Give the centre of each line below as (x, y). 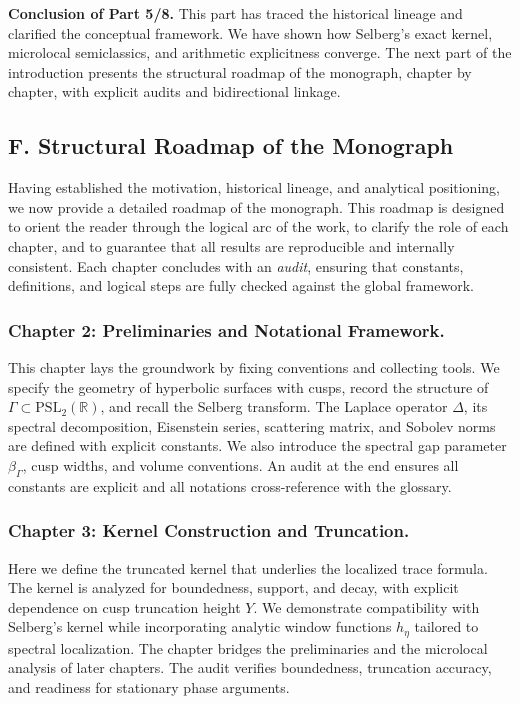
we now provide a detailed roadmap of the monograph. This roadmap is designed (256, 206)
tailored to (446, 626)
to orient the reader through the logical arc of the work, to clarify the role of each (258, 226)
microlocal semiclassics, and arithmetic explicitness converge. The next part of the (260, 52)
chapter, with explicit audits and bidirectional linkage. (174, 91)
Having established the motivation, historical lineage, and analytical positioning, (254, 187)
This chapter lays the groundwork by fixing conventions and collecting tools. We (254, 366)
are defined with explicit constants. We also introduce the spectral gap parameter (257, 445)
